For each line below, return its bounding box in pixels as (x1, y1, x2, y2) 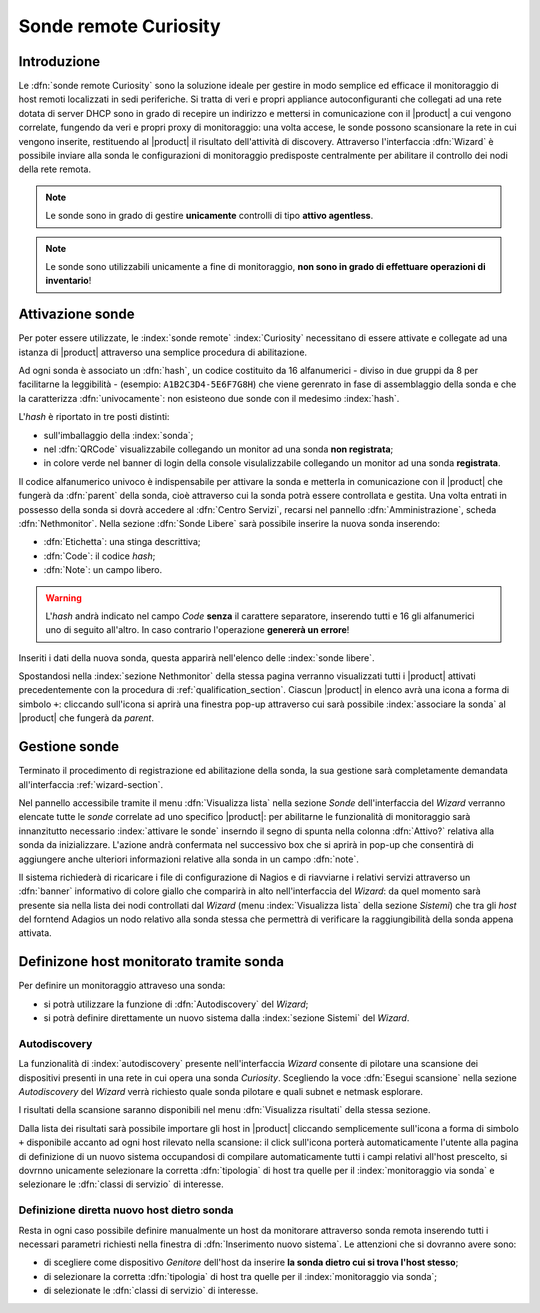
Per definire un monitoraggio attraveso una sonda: (18, 980, 226, 992)
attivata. (18, 927, 52, 939)
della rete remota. (18, 163, 92, 175)
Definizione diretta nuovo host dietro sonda (18, 1203, 234, 1217)
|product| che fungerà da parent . (18, 712, 155, 724)
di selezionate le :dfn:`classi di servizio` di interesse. (43, 1285, 259, 1297)
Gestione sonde (18, 738, 120, 755)
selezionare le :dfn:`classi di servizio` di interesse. (18, 1178, 224, 1190)
